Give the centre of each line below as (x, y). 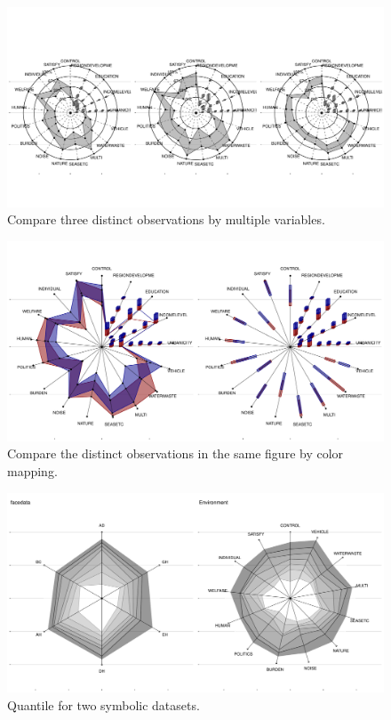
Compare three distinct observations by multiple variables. (166, 219)
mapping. (32, 471)
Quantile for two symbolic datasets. (104, 705)
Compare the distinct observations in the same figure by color (176, 453)
